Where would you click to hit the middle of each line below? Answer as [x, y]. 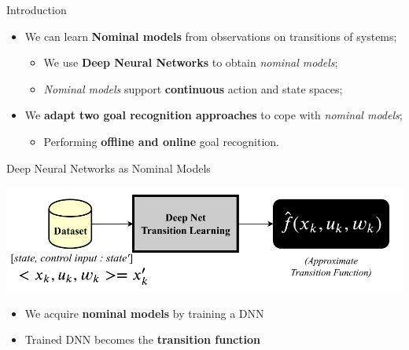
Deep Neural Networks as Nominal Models [109, 168]
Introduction [37, 9]
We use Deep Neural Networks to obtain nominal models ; [191, 62]
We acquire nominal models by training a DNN [144, 313]
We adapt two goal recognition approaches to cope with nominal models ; [214, 115]
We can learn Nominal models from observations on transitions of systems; [211, 36]
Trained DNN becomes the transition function [142, 339]
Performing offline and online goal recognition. [161, 141]
